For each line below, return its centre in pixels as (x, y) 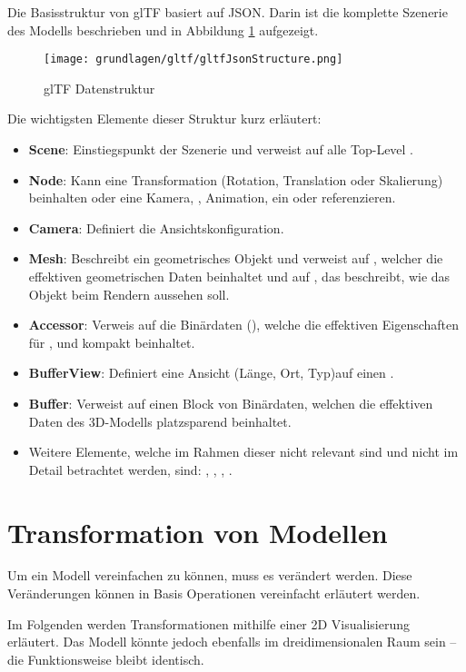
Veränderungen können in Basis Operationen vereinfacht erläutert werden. (214, 593)
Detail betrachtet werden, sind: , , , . (130, 469)
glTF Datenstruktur (99, 88)
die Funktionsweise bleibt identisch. (106, 659)
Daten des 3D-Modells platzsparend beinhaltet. (160, 421)
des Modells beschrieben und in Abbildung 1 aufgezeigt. (163, 30)
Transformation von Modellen (198, 532)
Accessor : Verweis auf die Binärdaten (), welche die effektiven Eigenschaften (244, 325)
